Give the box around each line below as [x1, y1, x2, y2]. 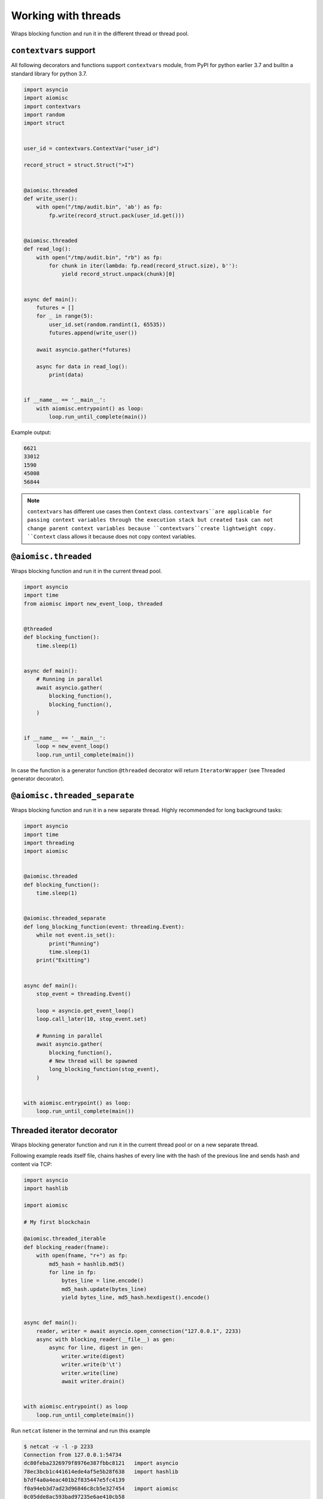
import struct [23, 120, 65, 127]
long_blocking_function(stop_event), [48, 1066, 160, 1073]
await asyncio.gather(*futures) [36, 346, 132, 353]
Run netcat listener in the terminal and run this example [11, 1427, 151, 1434]
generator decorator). [11, 775, 65, 782]
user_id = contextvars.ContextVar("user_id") [23, 145, 160, 152]
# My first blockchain [23, 1218, 90, 1226]
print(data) [48, 372, 84, 378]
